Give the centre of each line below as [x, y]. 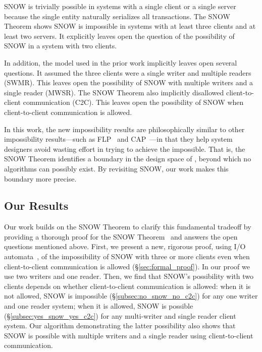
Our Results [36, 206]
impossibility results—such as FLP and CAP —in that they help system [118, 139]
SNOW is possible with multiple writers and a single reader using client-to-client [129, 335]
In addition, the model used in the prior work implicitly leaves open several [121, 62]
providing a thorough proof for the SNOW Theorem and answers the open [121, 236]
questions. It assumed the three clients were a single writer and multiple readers [128, 72]
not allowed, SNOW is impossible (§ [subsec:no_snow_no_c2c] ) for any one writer [131, 296]
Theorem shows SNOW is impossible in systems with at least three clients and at [130, 26]
